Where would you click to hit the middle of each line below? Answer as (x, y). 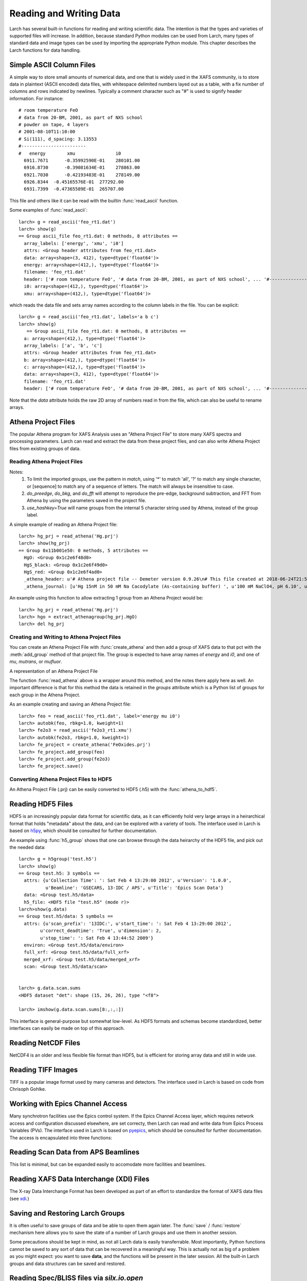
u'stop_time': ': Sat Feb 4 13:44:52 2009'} (97, 938)
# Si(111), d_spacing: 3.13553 (58, 139)
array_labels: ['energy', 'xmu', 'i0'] (74, 243)
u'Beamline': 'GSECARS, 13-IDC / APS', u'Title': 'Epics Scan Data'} (134, 887)
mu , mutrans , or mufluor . (36, 662)
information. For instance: (37, 98)
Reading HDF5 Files (41, 804)
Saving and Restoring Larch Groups (67, 1213)
